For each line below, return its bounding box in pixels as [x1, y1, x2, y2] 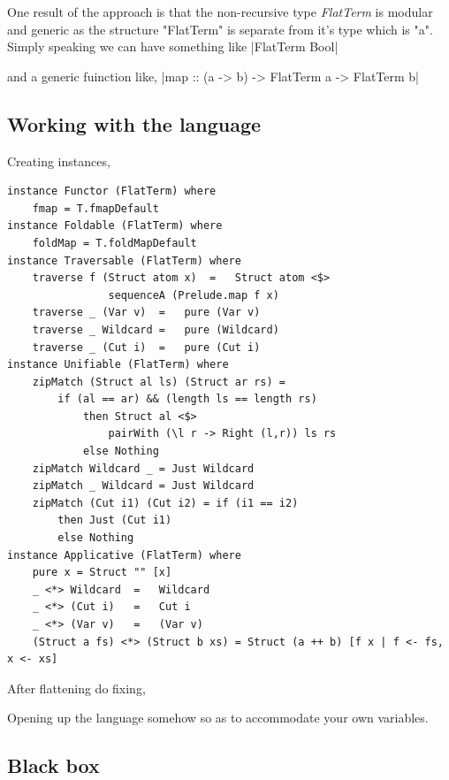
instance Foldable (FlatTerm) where [7, 219, 223, 233]
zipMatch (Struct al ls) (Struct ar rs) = [32, 375, 285, 388]
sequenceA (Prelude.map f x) [108, 288, 279, 302]
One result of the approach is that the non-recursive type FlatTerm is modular [7, 3, 433, 20]
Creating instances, [7, 151, 110, 170]
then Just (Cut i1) [57, 514, 172, 527]
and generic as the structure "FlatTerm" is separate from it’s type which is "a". [7, 19, 433, 38]
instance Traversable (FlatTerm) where [7, 254, 241, 267]
